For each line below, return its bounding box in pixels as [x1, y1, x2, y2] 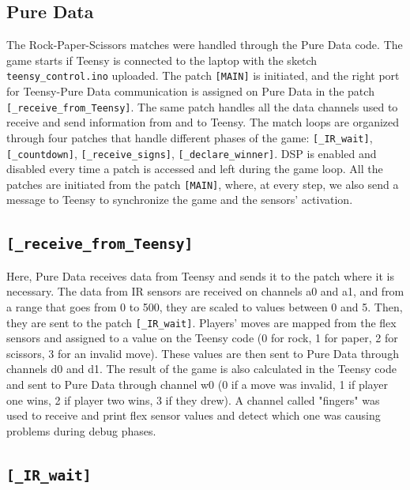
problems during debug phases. [6, 422, 156, 439]
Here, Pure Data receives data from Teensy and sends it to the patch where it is [6, 267, 394, 284]
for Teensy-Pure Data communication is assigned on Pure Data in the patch [6, 83, 374, 100]
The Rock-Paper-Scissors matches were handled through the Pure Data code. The [6, 36, 403, 53]
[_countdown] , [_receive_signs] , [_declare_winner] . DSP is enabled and [6, 145, 377, 161]
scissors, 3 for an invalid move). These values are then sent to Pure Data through [6, 345, 399, 361]
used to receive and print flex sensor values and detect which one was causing [6, 407, 381, 424]
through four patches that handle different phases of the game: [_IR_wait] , [6, 129, 373, 145]
